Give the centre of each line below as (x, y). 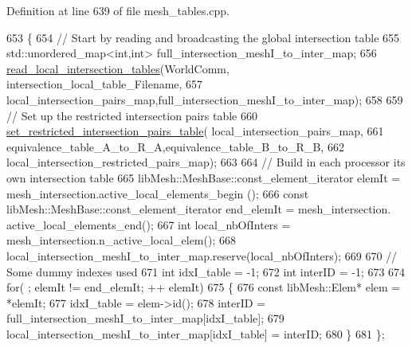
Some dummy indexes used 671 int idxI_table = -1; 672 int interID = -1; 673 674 (206, 271)
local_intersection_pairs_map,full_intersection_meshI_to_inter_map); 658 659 (205, 99)
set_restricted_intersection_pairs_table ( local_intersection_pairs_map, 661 (195, 131)
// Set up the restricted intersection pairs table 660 (132, 115)
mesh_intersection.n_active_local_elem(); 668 (121, 240)
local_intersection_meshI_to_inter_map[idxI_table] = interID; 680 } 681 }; (196, 333)
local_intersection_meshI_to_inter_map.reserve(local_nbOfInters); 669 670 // (202, 255)
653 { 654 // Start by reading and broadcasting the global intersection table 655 (203, 37)
